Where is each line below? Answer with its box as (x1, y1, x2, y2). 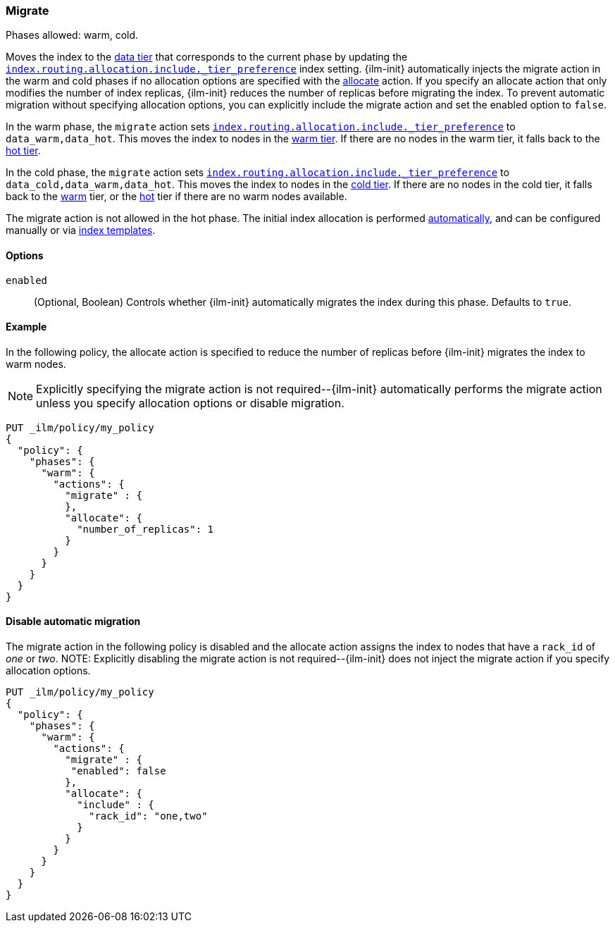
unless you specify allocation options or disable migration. (36, 395, 344, 410)
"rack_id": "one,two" (89, 810, 208, 822)
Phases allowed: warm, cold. (6, 29, 139, 42)
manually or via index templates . (6, 224, 156, 237)
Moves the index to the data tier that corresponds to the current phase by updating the (6, 51, 408, 63)
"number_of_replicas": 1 (77, 523, 214, 535)
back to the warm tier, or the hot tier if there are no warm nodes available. (6, 190, 347, 203)
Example (6, 321, 47, 333)
